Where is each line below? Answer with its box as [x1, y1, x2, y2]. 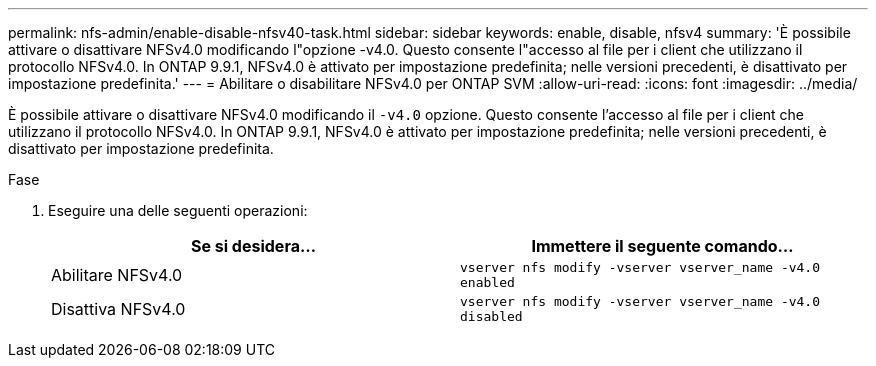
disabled [460, 309, 523, 324]
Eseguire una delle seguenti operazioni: [48, 202, 308, 219]
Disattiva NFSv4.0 [51, 299, 186, 319]
